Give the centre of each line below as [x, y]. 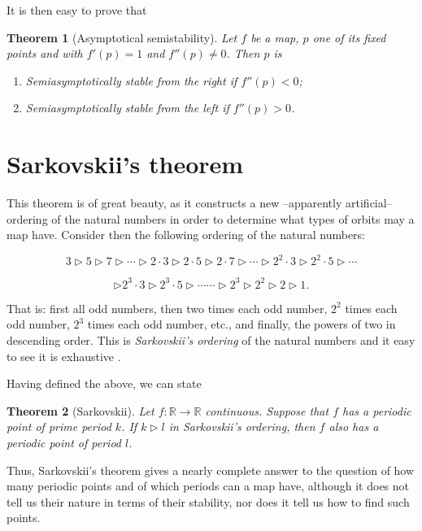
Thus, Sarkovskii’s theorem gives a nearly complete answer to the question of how [211, 470]
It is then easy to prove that [77, 10]
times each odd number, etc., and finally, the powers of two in [241, 324]
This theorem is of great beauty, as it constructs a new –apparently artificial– [200, 203]
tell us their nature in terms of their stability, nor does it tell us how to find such [208, 501]
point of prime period [59, 427]
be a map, [275, 37]
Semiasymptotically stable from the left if [127, 108]
